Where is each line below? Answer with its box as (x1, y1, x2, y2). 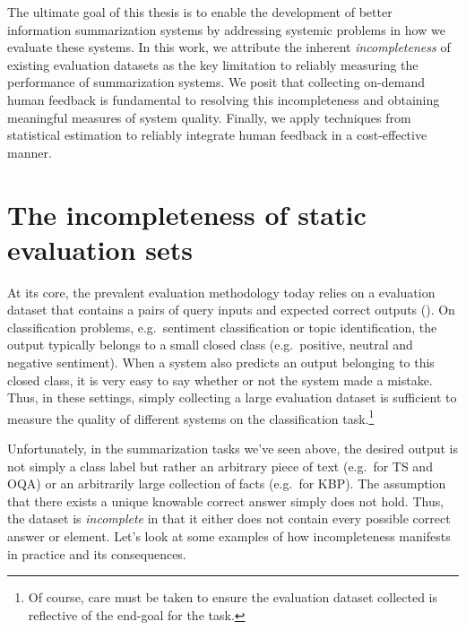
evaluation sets (7, 230, 193, 267)
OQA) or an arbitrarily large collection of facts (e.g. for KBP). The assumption (7, 474, 446, 493)
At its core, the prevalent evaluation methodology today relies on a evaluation (7, 282, 436, 301)
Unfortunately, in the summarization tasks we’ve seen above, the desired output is (7, 439, 459, 458)
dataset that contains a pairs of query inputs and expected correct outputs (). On (7, 300, 455, 319)
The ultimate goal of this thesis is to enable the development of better (7, 3, 393, 21)
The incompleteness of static (7, 195, 367, 232)
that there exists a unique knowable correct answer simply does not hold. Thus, (7, 491, 444, 510)
